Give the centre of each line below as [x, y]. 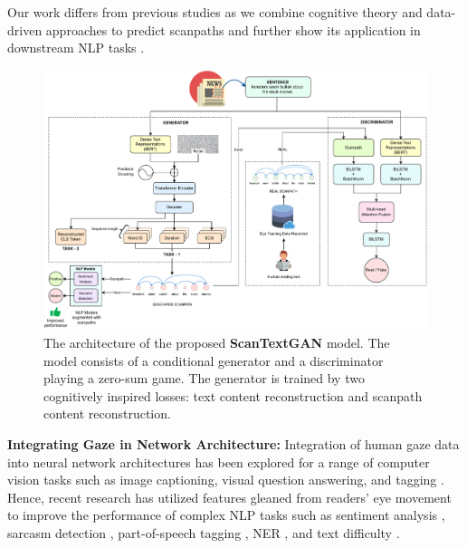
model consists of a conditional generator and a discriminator [214, 360]
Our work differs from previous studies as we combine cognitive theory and [215, 12]
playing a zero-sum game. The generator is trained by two [204, 378]
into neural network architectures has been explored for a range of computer [219, 461]
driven [25, 29]
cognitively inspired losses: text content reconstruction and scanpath [233, 395]
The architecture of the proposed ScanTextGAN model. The [217, 342]
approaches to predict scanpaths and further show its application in [233, 29]
